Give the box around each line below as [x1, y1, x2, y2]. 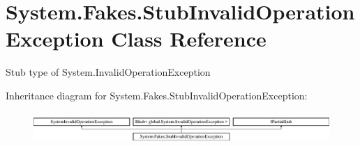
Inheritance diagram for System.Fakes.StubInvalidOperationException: [6, 88, 308, 102]
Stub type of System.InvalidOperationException [6, 65, 211, 79]
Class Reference [111, 24, 267, 53]
